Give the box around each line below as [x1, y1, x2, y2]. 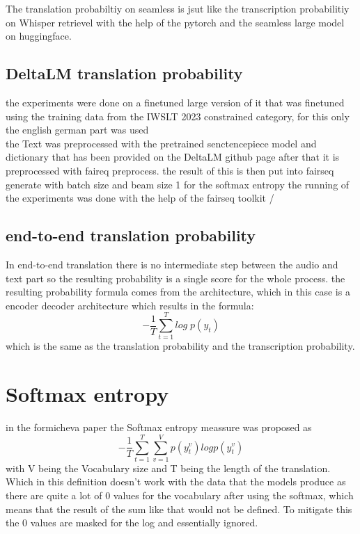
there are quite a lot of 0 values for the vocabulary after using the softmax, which [6, 488, 354, 503]
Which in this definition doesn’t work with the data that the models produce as [6, 474, 346, 489]
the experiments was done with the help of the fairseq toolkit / [6, 191, 274, 205]
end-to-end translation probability [6, 225, 256, 246]
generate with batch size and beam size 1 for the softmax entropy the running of [6, 177, 350, 191]
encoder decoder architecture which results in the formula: [6, 298, 254, 312]
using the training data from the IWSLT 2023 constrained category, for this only [6, 108, 350, 123]
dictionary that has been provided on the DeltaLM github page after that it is [6, 149, 340, 164]
